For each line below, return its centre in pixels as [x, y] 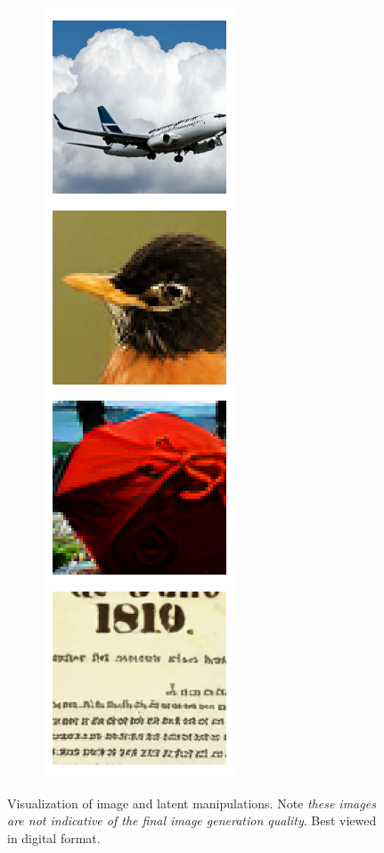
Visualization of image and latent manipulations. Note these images [192, 803]
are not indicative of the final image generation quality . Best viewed [192, 820]
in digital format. [54, 837]
